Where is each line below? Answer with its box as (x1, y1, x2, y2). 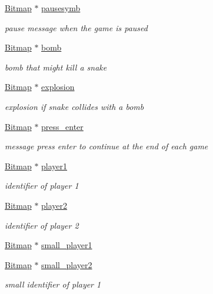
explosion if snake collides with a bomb (5, 100, 144, 112)
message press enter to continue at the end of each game (5, 140, 208, 152)
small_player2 (41, 258, 92, 270)
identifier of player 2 (5, 219, 79, 231)
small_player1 (41, 239, 92, 251)
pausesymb (41, 2, 81, 14)
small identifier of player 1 (5, 278, 101, 290)
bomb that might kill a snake (5, 61, 107, 73)
